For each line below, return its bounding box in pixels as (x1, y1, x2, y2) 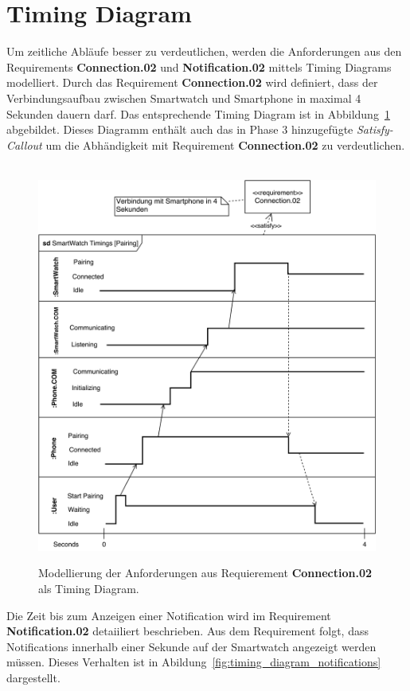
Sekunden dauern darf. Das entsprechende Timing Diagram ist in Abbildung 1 (6, 105, 390, 122)
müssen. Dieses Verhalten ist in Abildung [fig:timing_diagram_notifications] (6, 654, 381, 670)
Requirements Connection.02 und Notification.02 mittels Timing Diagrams (6, 58, 392, 75)
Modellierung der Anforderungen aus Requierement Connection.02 (38, 564, 373, 581)
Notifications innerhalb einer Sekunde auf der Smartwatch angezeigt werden (6, 638, 377, 654)
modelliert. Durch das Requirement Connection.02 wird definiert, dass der (6, 74, 378, 91)
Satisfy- (356, 121, 393, 138)
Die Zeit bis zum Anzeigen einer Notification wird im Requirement (6, 607, 331, 623)
